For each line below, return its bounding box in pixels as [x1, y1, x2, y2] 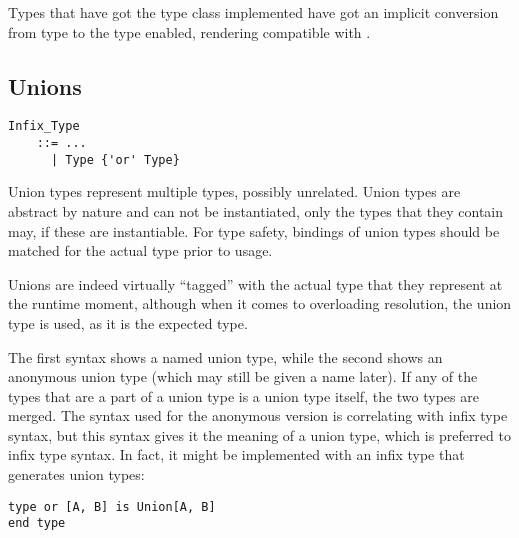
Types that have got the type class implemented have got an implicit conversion [8, 2, 499, 22]
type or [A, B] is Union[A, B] [8, 499, 216, 514]
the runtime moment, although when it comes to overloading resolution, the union [8, 293, 512, 314]
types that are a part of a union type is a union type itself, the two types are [8, 385, 479, 406]
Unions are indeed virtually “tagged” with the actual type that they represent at [8, 273, 503, 294]
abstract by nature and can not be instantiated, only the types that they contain [8, 200, 504, 221]
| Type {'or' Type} [50, 152, 180, 167]
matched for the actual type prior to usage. [8, 240, 273, 261]
